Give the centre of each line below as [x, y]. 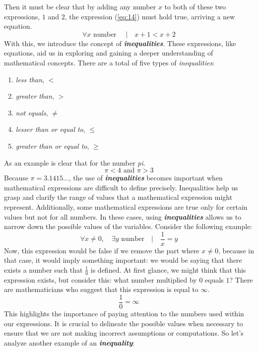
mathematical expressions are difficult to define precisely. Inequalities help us [121, 187]
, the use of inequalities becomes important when [146, 178]
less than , [30, 79]
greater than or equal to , [52, 146]
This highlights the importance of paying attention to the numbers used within [124, 314]
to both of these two [195, 6]
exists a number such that [43, 269]
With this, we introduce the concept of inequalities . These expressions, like [120, 43]
